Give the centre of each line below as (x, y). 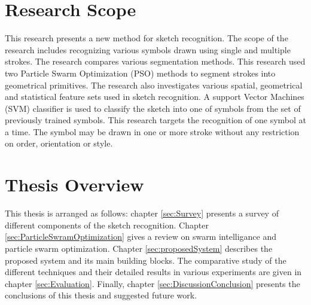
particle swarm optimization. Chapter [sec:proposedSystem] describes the (139, 248)
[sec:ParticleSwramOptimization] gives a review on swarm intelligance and (141, 237)
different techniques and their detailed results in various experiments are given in (153, 272)
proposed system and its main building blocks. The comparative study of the (146, 260)
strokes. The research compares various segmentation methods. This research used (155, 61)
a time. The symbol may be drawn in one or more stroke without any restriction (152, 131)
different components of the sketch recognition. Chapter (107, 225)
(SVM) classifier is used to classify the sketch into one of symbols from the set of (153, 108)
